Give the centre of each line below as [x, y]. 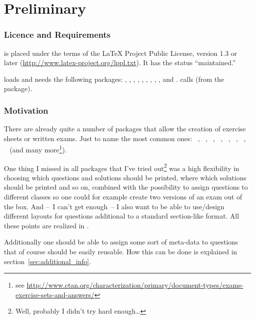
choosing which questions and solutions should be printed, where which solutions [125, 177]
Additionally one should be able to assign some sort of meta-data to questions [121, 242]
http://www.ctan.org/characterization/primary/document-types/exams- [135, 285]
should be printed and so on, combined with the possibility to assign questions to [126, 187]
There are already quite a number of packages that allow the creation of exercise [125, 129]
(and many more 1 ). [38, 149]
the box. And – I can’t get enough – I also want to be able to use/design [114, 206]
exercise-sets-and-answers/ [55, 294]
